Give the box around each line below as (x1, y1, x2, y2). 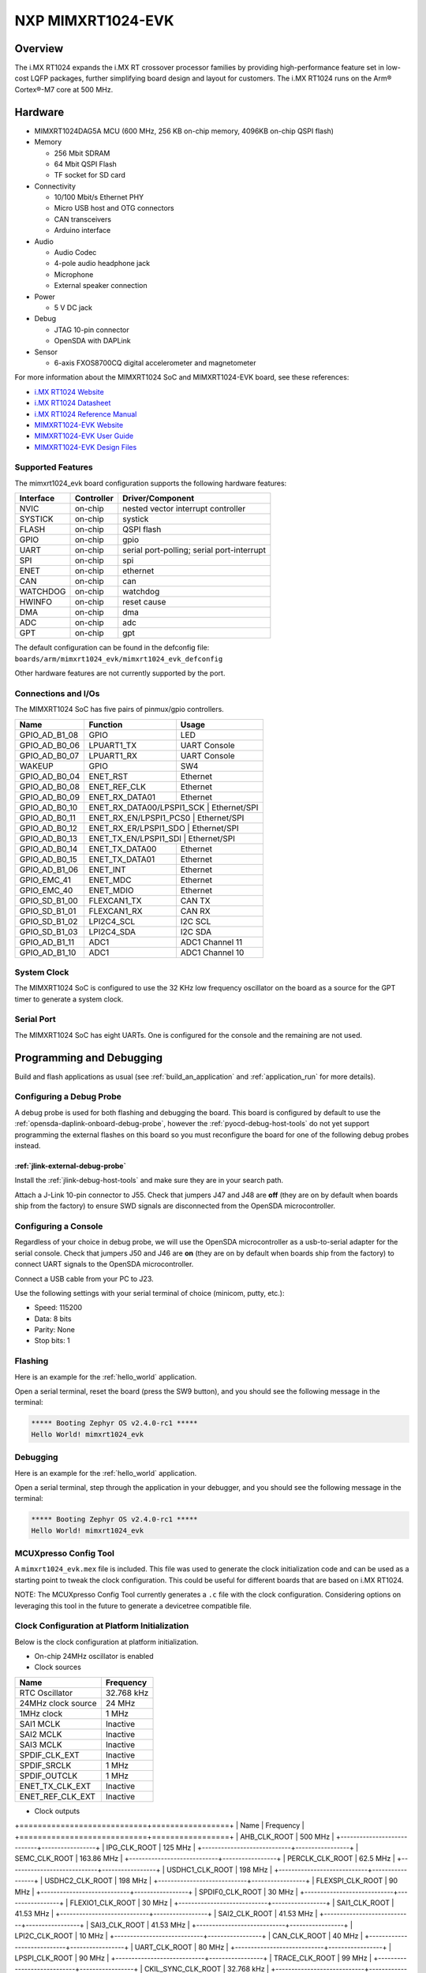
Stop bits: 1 (34, 1336, 70, 1346)
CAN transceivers (54, 214, 112, 224)
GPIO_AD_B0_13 (19, 833, 78, 844)
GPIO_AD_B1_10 (19, 947, 77, 958)
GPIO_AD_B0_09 (19, 792, 80, 803)
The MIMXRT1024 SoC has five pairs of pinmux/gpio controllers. (14, 705, 224, 714)
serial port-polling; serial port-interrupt (122, 545, 266, 556)
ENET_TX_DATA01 (88, 853, 155, 864)
